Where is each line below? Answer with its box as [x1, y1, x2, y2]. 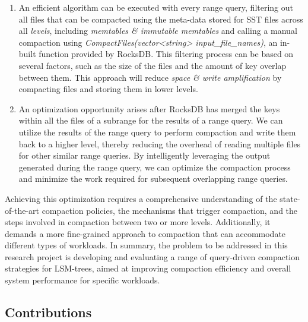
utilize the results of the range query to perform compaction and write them [18, 125, 296, 138]
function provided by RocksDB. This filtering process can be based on [39, 48, 294, 60]
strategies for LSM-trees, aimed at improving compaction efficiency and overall [5, 262, 291, 274]
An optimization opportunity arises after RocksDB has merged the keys [18, 102, 280, 115]
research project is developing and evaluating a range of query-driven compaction [5, 250, 300, 263]
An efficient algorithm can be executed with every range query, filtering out [18, 1, 293, 13]
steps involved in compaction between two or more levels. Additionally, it [5, 216, 271, 228]
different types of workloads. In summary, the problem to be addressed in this [5, 239, 288, 251]
